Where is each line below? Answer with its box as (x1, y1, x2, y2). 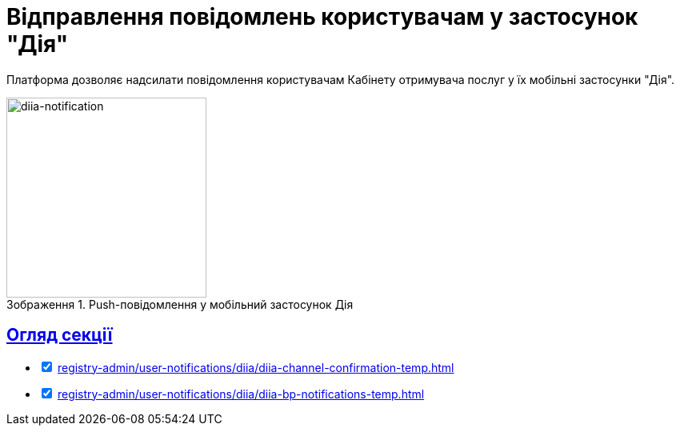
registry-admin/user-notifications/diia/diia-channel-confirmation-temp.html (57, 360, 454, 374)
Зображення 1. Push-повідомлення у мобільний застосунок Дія (6, 297, 354, 311)
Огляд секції (6, 325, 113, 346)
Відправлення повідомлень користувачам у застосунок (6, 3, 638, 30)
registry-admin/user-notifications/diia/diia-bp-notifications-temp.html (57, 386, 425, 401)
